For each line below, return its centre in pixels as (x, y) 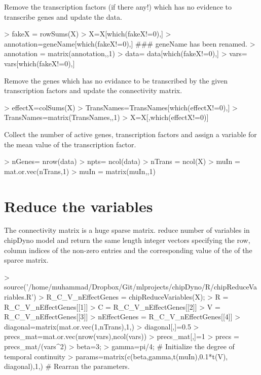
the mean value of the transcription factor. (70, 144)
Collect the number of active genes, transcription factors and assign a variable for (130, 134)
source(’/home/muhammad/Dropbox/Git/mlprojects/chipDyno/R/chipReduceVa (130, 287)
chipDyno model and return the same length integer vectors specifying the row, (127, 240)
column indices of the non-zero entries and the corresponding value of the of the (128, 250)
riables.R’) (20, 297)
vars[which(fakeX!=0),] (40, 63)
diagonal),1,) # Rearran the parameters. (67, 366)
